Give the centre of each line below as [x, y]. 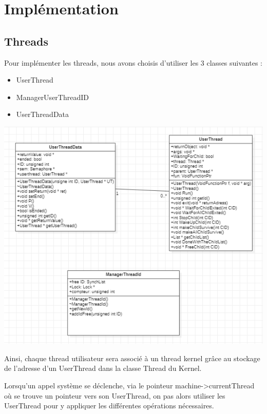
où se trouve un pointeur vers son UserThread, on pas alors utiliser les [115, 395]
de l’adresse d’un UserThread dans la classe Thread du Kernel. [103, 368]
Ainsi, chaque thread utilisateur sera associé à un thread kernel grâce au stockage [132, 358]
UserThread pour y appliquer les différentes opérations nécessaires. [109, 406]
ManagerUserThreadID [52, 97]
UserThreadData [43, 114]
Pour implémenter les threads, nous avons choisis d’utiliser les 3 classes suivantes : [133, 62]
